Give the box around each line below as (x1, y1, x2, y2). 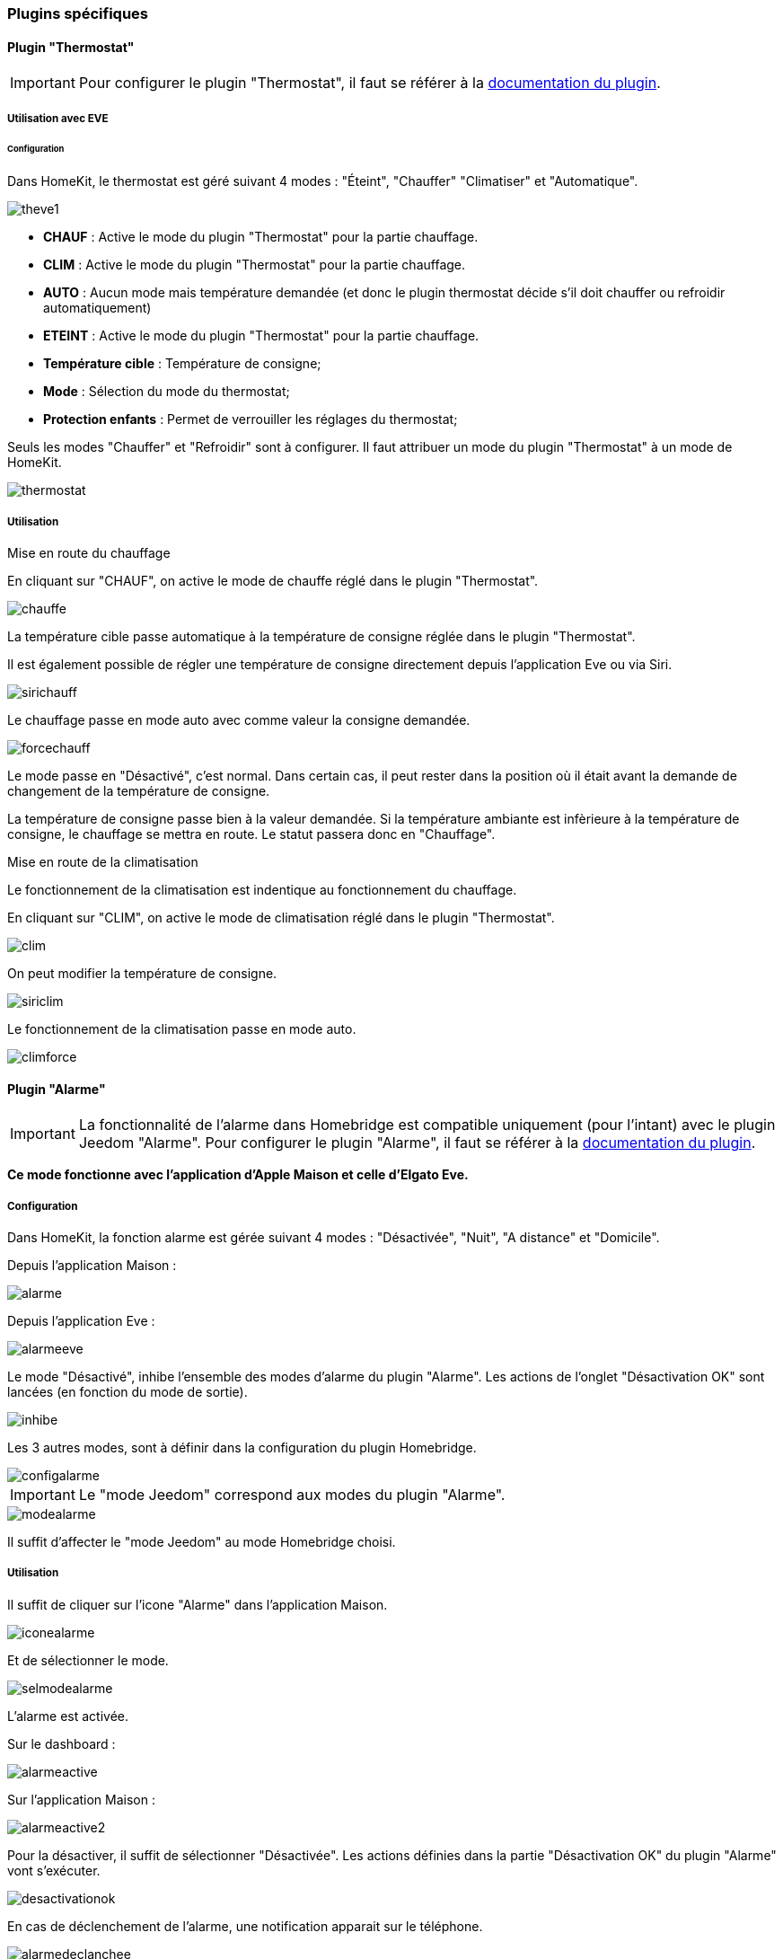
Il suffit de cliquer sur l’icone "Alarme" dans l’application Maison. (7, 1596, 388, 1612)
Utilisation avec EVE (7, 111, 109, 125)
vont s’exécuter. (7, 1862, 101, 1878)
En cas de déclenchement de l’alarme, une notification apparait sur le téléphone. (7, 1918, 483, 1934)
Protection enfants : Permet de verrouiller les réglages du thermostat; (43, 411, 458, 428)
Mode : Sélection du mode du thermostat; (43, 384, 290, 400)
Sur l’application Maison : (7, 1791, 155, 1807)
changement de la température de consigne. (7, 783, 270, 799)
